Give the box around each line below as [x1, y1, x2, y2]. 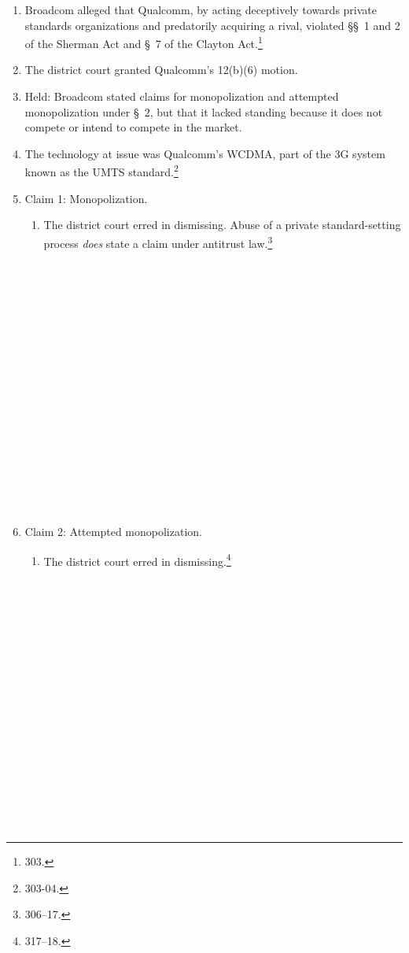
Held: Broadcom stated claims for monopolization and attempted [24, 88, 339, 105]
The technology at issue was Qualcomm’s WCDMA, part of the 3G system [24, 145, 385, 161]
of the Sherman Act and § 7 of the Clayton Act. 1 [24, 33, 263, 51]
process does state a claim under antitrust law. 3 [43, 232, 273, 251]
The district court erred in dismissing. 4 [43, 550, 231, 569]
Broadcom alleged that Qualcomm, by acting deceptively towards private [24, 2, 377, 17]
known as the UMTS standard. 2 [24, 161, 179, 180]
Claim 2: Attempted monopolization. [24, 523, 202, 540]
